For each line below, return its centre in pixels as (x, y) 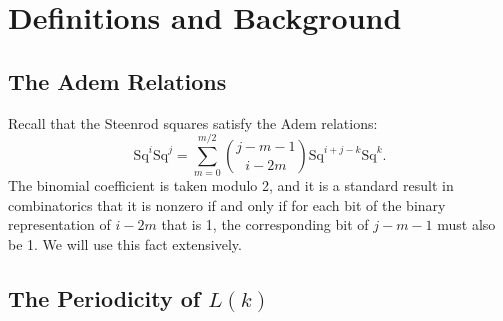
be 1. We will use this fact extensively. (125, 244)
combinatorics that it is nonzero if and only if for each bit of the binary (227, 204)
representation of (59, 224)
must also (466, 224)
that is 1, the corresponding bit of (265, 224)
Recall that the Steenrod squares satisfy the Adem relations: (193, 122)
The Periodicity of (104, 298)
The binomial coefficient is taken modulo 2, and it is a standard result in (231, 185)
